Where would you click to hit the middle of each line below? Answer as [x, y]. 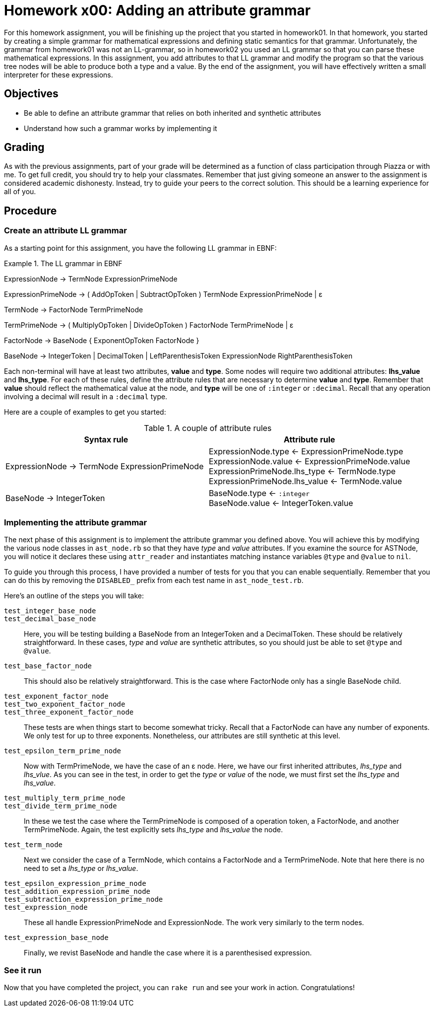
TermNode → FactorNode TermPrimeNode [74, 309]
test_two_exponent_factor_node [65, 704]
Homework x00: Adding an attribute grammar [157, 10]
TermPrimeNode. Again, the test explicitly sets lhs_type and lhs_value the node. [154, 830]
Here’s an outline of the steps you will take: [74, 596]
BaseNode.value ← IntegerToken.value [281, 503]
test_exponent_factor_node [56, 696]
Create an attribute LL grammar [65, 231]
